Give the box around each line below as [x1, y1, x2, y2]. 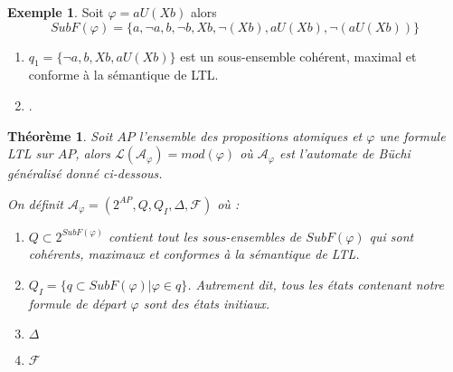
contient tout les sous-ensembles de [109, 226, 302, 245]
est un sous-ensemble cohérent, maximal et [180, 46, 417, 65]
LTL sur [7, 144, 53, 163]
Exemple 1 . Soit [7, 3, 104, 21]
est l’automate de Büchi [279, 144, 411, 163]
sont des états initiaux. [143, 293, 269, 312]
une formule [379, 126, 446, 145]
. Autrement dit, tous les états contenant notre [187, 274, 444, 293]
